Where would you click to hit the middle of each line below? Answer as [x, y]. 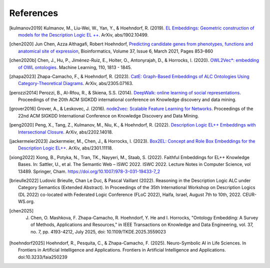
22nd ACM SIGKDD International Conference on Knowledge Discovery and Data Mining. [109, 115]
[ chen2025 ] [21, 210]
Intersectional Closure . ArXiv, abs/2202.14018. [66, 132]
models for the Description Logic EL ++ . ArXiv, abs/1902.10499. [83, 34]
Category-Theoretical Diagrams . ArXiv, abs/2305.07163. [76, 83]
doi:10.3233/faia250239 [43, 257]
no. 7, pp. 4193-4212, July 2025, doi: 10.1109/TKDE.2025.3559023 [98, 231]
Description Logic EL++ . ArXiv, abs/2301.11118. [66, 148]
